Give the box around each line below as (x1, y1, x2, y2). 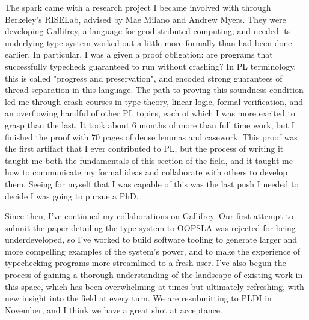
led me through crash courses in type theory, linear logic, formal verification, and (5, 95, 303, 107)
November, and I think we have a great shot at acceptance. (5, 303, 222, 316)
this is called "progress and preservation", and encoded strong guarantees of (5, 71, 283, 84)
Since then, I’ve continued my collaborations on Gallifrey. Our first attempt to (5, 210, 293, 222)
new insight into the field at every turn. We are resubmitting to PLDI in (5, 292, 272, 304)
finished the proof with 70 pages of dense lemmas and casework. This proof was (5, 130, 298, 143)
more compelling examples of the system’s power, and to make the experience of (5, 244, 301, 257)
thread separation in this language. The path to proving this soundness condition (5, 83, 304, 96)
